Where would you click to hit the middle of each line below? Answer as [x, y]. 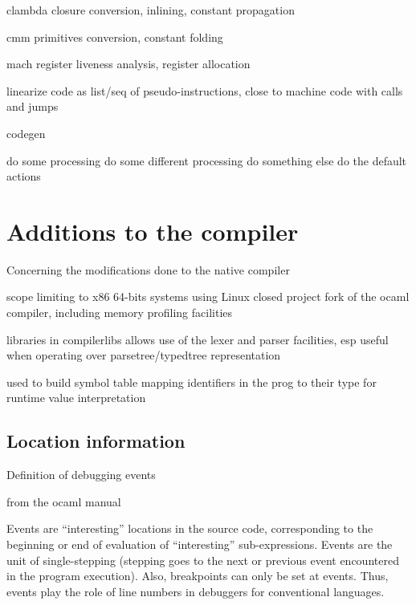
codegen [26, 133]
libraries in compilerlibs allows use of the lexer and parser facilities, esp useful [198, 339]
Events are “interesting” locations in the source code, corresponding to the [190, 528]
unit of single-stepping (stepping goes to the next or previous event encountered [203, 560]
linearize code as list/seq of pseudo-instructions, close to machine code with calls [205, 90]
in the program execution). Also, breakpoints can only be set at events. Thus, [198, 576]
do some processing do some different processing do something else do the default [207, 160]
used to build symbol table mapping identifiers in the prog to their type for [192, 382]
